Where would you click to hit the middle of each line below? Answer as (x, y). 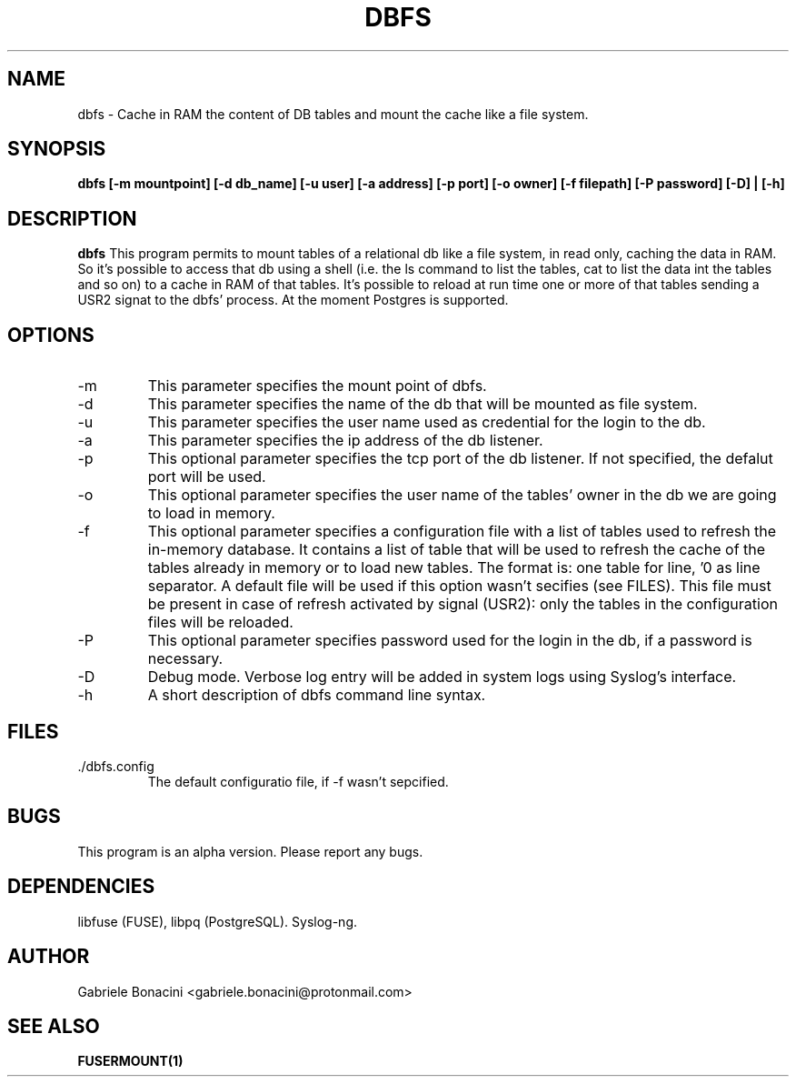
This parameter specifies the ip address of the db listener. (345, 441)
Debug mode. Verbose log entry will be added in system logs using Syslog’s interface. (442, 677)
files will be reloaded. (220, 622)
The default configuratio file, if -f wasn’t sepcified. (298, 781)
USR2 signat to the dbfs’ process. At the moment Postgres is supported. (293, 300)
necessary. (185, 659)
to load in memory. (211, 513)
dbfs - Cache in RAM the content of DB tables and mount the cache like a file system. (333, 114)
